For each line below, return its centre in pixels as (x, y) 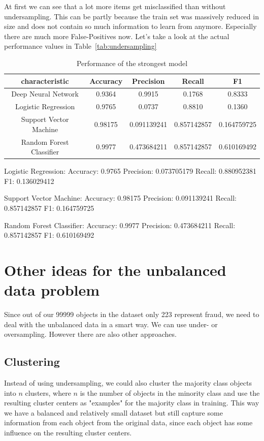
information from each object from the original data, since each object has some (128, 422)
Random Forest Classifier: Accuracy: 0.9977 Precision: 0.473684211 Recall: (120, 225)
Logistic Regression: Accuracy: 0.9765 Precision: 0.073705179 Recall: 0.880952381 (130, 171)
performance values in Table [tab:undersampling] (80, 46)
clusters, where (48, 392)
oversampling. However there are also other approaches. (90, 334)
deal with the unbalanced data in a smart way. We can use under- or (111, 324)
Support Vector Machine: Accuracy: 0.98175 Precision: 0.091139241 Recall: (120, 198)
